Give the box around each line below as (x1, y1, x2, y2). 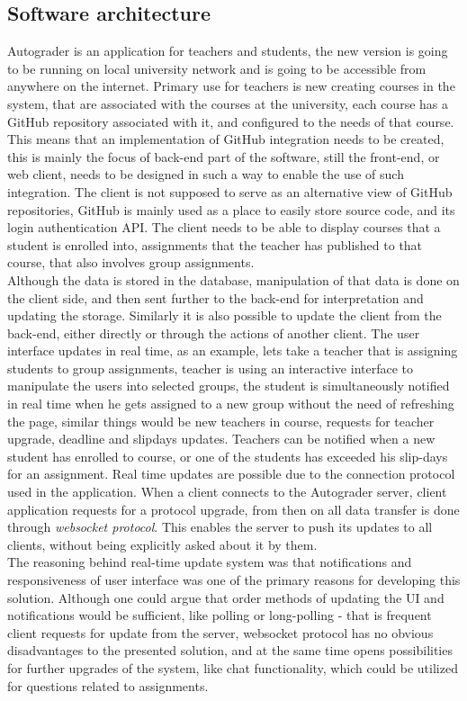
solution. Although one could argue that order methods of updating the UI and (7, 588, 445, 607)
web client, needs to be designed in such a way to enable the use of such (7, 165, 404, 184)
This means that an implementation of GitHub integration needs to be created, (7, 130, 445, 148)
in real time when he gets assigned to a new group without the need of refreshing (7, 394, 454, 413)
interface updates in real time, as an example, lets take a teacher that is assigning (7, 341, 458, 360)
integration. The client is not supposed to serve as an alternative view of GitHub (7, 182, 453, 201)
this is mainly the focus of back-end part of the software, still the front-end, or (7, 147, 440, 166)
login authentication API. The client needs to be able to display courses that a (7, 218, 441, 237)
